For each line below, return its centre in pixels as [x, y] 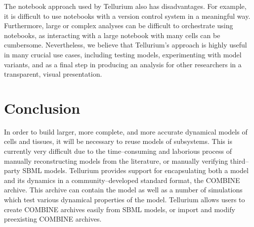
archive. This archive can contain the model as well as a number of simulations [123, 190]
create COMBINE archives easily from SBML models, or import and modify [120, 209]
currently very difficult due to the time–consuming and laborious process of [118, 151]
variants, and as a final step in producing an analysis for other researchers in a [123, 64]
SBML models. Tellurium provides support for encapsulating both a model [135, 170]
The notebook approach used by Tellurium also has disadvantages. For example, [125, 6]
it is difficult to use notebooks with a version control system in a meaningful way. [127, 16]
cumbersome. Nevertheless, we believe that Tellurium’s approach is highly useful [126, 45]
